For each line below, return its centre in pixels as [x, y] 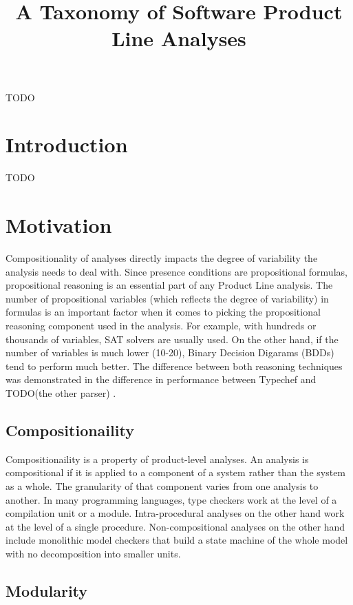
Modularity [47, 590]
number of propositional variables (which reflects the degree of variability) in [167, 298]
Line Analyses [179, 38]
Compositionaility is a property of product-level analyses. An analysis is [157, 459]
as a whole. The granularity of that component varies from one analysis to [162, 485]
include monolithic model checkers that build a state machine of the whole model [177, 540]
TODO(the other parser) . [61, 392]
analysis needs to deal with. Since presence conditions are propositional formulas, [176, 271]
